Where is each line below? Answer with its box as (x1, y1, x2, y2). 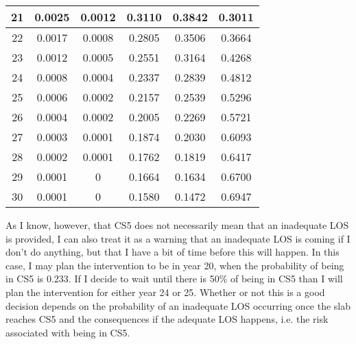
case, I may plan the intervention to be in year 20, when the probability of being (5, 258, 344, 272)
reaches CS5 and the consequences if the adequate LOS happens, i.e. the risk (5, 312, 329, 326)
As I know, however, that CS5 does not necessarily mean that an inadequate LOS (5, 218, 349, 232)
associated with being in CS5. (5, 325, 130, 339)
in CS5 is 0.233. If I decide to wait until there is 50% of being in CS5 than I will (5, 271, 343, 286)
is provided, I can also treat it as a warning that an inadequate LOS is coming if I (5, 231, 351, 245)
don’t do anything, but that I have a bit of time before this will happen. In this (5, 245, 340, 259)
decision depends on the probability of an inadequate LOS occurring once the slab (5, 298, 351, 312)
